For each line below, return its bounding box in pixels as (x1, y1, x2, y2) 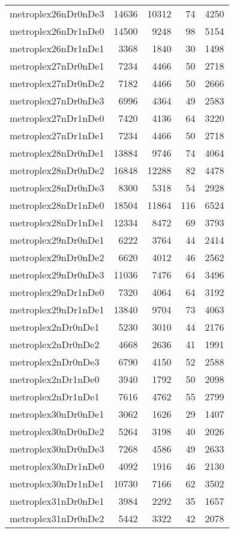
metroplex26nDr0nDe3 (10, 7, 104, 20)
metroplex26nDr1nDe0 (10, 24, 104, 38)
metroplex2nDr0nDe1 (10, 320, 100, 334)
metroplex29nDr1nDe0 (10, 285, 104, 299)
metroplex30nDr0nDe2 (10, 424, 104, 438)
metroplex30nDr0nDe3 (10, 442, 104, 456)
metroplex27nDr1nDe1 (10, 128, 104, 142)
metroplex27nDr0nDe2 (10, 76, 104, 90)
